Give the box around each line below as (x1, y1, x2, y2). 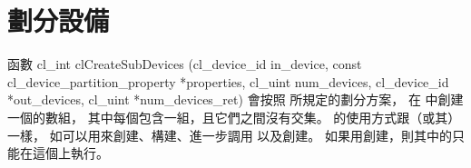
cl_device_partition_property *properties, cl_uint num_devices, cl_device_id (7, 72, 449, 91)
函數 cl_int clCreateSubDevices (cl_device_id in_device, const (7, 54, 362, 74)
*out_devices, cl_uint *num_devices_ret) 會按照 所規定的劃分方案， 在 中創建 (7, 90, 464, 109)
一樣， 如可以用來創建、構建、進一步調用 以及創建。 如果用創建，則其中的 (7, 125, 452, 144)
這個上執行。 (32, 143, 109, 163)
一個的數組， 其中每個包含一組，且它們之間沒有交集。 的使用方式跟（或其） (7, 107, 461, 126)
